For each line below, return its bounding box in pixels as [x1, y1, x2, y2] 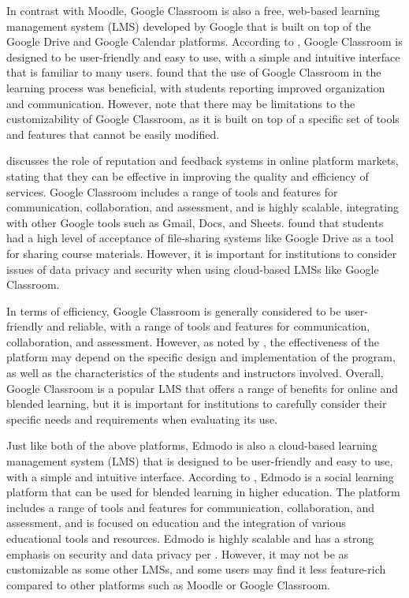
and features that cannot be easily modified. [6, 125, 220, 142]
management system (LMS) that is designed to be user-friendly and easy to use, [6, 453, 393, 469]
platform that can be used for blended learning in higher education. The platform [6, 484, 400, 500]
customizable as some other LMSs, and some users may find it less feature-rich [6, 561, 386, 577]
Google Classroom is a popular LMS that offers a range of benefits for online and [6, 379, 399, 396]
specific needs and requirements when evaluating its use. [6, 410, 278, 427]
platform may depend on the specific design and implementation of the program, [6, 349, 396, 365]
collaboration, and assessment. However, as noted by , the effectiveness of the [6, 333, 380, 349]
